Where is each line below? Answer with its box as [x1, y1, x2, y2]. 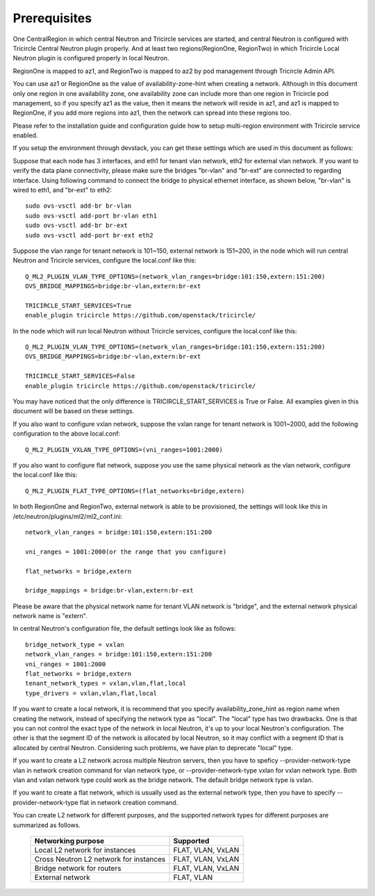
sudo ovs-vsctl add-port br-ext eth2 [25, 231, 154, 239]
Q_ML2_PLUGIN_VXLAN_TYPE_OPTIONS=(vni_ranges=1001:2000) [25, 445, 224, 454]
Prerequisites [12, 10, 92, 26]
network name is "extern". [12, 612, 87, 620]
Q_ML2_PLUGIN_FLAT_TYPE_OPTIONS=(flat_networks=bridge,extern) [25, 487, 245, 495]
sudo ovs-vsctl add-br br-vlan [25, 202, 132, 210]
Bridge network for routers [34, 863, 122, 873]
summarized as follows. [12, 820, 81, 829]
